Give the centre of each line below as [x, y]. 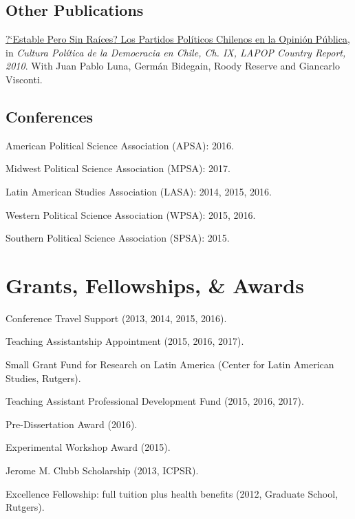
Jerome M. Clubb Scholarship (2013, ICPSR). [102, 470]
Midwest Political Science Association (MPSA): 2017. [118, 168]
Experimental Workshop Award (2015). [88, 447]
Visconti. [24, 79]
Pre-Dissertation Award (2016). [72, 424]
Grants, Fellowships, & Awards [155, 285]
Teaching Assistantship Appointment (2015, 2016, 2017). [125, 341]
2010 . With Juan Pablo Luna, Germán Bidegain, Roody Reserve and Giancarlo [173, 66]
